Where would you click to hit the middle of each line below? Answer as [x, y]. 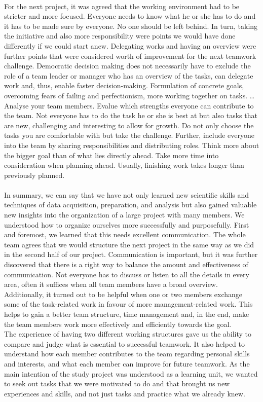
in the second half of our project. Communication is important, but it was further [131, 254]
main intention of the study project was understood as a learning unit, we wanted [131, 373]
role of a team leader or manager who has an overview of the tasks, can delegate [129, 75]
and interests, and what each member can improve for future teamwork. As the [127, 363]
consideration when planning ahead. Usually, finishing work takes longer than [124, 165]
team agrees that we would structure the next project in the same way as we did [129, 244]
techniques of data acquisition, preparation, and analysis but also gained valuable [130, 205]
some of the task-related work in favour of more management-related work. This [128, 304]
